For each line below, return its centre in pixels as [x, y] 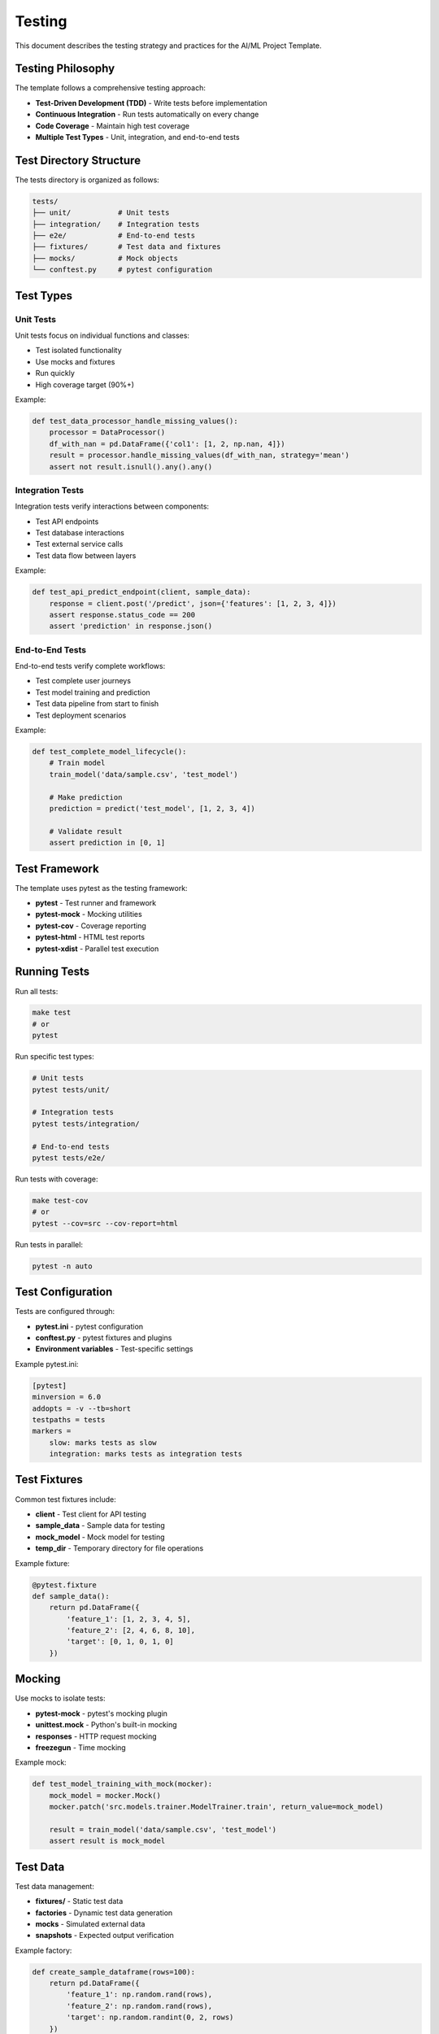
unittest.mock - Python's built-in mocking [106, 1725]
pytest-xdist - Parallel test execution [97, 949]
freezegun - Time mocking [80, 1747]
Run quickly [55, 373]
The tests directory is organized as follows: [87, 180]
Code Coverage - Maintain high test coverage [113, 125]
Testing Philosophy [65, 69]
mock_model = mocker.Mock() [105, 1795]
